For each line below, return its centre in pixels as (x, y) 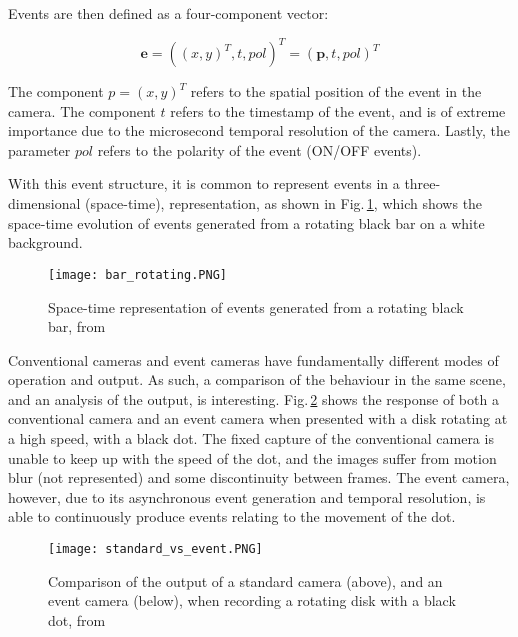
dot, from (77, 619)
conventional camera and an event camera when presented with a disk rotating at (258, 418)
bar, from (77, 326)
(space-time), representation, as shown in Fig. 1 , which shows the (284, 203)
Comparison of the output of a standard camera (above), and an (245, 580)
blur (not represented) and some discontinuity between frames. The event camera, (259, 477)
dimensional (44, 203)
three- (422, 183)
